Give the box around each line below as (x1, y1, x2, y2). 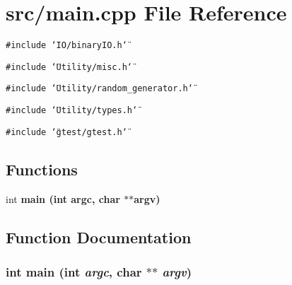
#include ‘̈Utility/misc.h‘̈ (6, 62, 132, 72)
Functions (6, 158, 78, 180)
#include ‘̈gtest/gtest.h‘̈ (6, 127, 127, 137)
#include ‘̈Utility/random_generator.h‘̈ (6, 83, 193, 94)
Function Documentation (6, 226, 192, 248)
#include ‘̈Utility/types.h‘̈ (6, 105, 138, 116)
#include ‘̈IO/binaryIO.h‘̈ (6, 40, 127, 51)
